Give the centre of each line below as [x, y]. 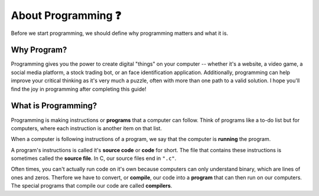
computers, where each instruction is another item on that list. [87, 128]
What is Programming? [54, 106]
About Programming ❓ [66, 15]
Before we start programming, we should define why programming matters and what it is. [120, 33]
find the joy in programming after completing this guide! [79, 89]
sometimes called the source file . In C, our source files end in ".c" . [94, 158]
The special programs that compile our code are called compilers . [92, 186]
